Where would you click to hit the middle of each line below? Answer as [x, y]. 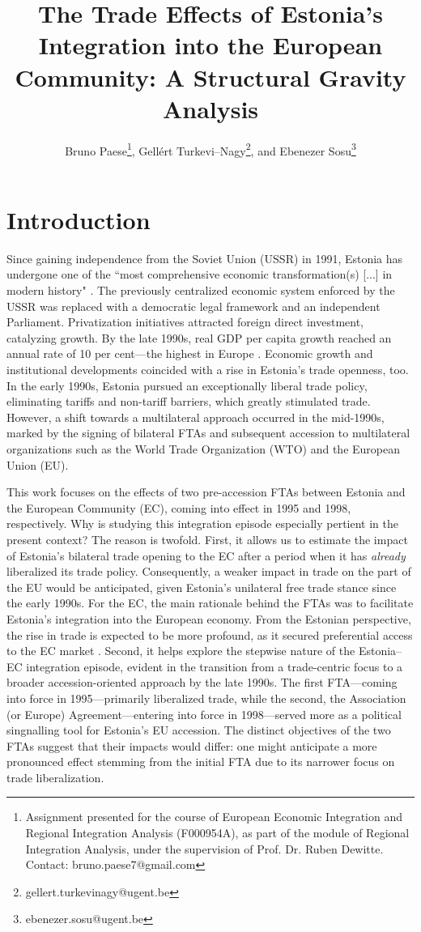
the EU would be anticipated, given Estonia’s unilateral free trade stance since [202, 587]
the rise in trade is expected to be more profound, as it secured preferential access [210, 634]
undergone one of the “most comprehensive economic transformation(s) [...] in [200, 274]
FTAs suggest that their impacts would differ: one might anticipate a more [192, 745]
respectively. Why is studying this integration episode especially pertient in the [202, 523]
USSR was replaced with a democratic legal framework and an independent [193, 306]
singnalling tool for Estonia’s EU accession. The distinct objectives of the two [199, 730]
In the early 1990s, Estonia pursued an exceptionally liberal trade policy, [187, 385]
